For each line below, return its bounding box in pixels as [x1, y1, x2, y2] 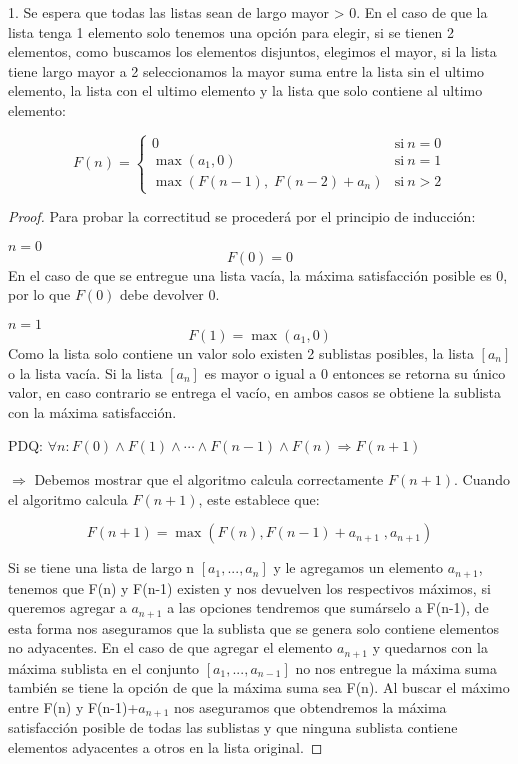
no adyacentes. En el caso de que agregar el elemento [8, 637, 333, 658]
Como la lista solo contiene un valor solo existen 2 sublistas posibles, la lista [8, 342, 474, 363]
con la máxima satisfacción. [8, 401, 177, 422]
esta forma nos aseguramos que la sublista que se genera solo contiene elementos [8, 617, 500, 638]
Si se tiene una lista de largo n [8, 557, 195, 578]
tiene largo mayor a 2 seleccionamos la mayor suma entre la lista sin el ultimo [8, 60, 485, 81]
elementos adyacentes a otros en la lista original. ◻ [8, 736, 323, 757]
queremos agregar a [8, 597, 127, 618]
